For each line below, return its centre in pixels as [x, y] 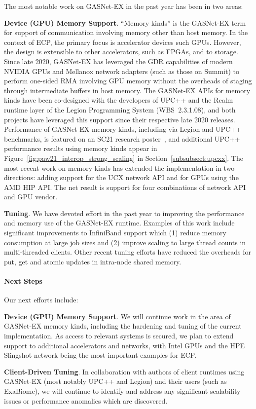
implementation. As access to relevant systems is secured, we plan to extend [119, 336]
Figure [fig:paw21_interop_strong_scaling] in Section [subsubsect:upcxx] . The [124, 158]
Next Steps [23, 281]
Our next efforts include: [41, 300]
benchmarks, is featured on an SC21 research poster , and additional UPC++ [122, 138]
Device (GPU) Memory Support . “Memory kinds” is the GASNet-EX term [125, 22]
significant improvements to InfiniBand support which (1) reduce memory [115, 233]
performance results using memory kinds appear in [81, 148]
